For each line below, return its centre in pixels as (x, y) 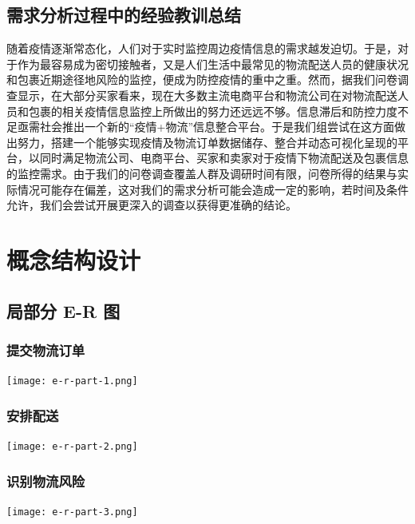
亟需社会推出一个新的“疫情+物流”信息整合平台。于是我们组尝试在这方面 (206, 127)
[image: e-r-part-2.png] (72, 446)
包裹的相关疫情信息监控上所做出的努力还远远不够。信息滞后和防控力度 (213, 111)
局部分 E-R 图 (63, 310)
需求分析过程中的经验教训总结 (124, 15)
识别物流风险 (46, 480)
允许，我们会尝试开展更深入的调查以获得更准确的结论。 (152, 205)
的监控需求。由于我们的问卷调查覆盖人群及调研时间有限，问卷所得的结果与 (202, 173)
